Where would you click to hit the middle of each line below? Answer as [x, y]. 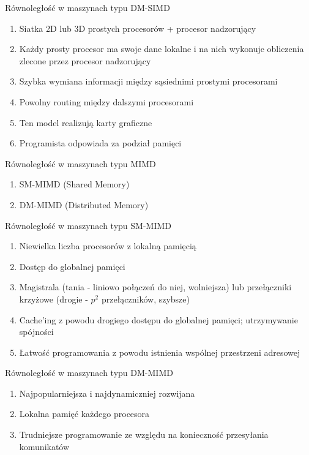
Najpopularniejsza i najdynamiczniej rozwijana [107, 393]
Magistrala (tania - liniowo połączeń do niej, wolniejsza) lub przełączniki [155, 287]
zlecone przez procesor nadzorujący [85, 60]
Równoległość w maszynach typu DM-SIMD [87, 7]
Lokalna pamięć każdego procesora [84, 414]
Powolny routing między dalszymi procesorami [106, 101]
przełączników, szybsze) [145, 299]
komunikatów [44, 446]
